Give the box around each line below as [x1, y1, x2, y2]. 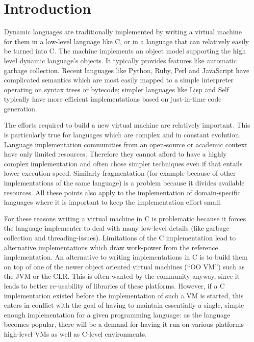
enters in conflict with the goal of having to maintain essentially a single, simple [4, 300, 244, 310]
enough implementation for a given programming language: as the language [4, 309, 230, 319]
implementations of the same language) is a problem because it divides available [4, 178, 245, 188]
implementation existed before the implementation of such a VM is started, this [4, 290, 244, 300]
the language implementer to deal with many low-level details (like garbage [4, 223, 229, 233]
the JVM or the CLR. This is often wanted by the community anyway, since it [4, 271, 240, 281]
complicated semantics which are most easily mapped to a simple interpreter [4, 75, 234, 85]
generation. [4, 103, 37, 113]
